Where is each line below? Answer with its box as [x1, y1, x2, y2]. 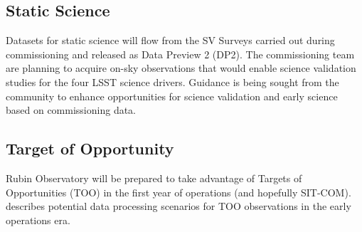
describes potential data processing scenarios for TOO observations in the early [6, 199, 351, 213]
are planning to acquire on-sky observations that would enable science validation [6, 60, 356, 75]
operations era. [6, 212, 70, 227]
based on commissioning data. [6, 102, 137, 117]
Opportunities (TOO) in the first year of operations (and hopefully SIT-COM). [6, 184, 351, 199]
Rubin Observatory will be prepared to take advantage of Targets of [6, 170, 302, 185]
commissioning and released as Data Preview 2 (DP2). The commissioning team [6, 46, 355, 61]
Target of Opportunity [6, 137, 174, 159]
